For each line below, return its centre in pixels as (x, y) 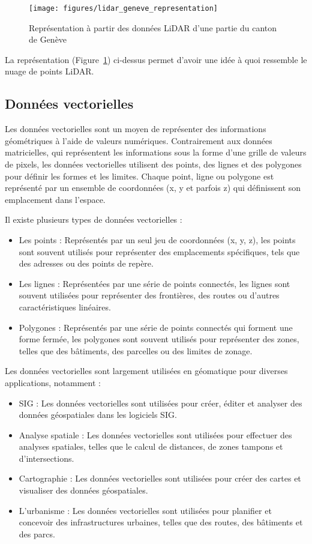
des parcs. (37, 533)
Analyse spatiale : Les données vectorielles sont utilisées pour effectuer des (155, 434)
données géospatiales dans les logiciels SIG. (98, 415)
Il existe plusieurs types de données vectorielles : (94, 219)
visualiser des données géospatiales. (83, 490)
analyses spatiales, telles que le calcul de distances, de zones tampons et (151, 446)
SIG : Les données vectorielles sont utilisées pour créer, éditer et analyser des (160, 403)
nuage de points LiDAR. (49, 71)
